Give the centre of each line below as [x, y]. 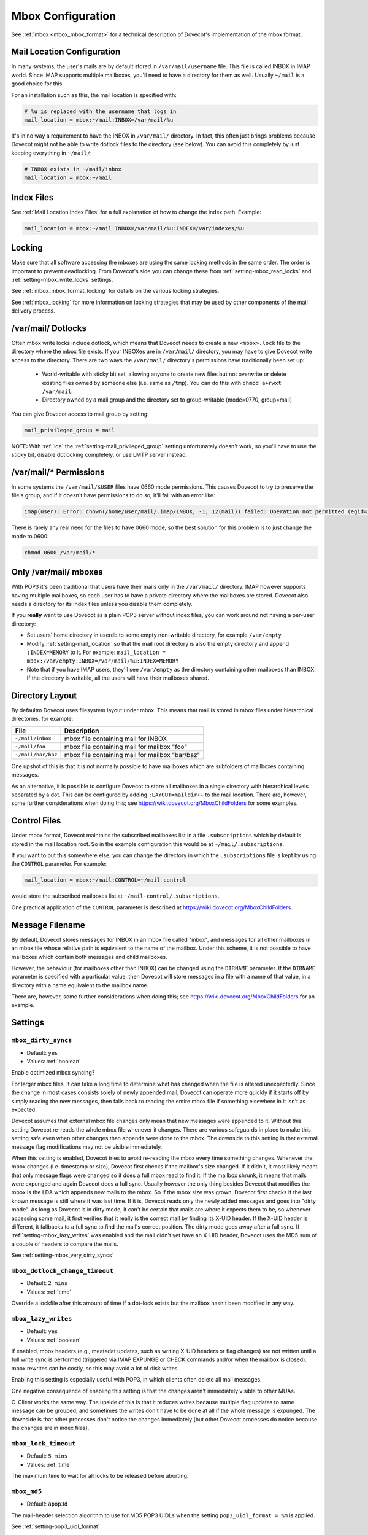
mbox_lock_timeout [44, 1443]
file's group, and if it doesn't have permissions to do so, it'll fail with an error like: [113, 495]
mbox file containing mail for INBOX [116, 739]
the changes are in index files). [50, 1428]
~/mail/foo [30, 747]
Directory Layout [44, 695]
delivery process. [33, 311]
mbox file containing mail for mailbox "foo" [126, 747]
